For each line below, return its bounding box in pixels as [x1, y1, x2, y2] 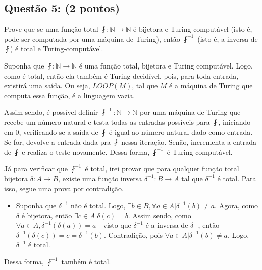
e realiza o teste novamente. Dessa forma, [22, 146, 150, 157]
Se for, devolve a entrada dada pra [4, 137, 111, 147]
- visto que [98, 220, 131, 230]
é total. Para [217, 173, 256, 183]
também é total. [61, 256, 111, 267]
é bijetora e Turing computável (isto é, [133, 24, 252, 34]
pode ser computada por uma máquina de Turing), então [4, 33, 180, 44]
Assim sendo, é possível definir [4, 107, 98, 117]
